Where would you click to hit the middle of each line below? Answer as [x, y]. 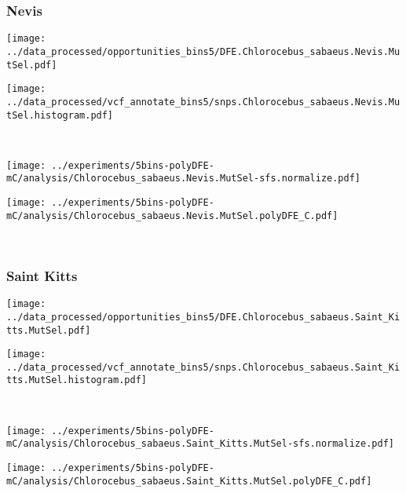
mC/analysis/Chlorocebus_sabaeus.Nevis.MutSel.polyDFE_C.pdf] [172, 215]
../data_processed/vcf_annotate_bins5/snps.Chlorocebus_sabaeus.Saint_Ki [203, 367]
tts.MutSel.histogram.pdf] [77, 380]
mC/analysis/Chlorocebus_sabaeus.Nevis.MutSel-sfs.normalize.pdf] [184, 179]
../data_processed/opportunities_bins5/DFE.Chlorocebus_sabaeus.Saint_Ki [203, 317]
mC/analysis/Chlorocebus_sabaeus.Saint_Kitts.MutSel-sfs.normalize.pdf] [200, 444]
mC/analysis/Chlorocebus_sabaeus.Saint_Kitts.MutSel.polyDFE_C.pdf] [189, 481]
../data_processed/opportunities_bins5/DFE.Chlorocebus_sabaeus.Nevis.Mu [203, 51]
